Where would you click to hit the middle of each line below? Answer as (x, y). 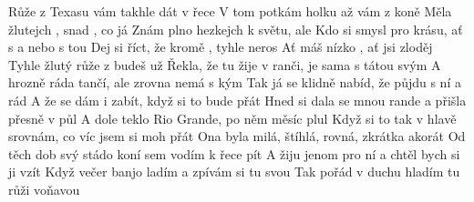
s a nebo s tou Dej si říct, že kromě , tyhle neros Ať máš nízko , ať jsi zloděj (221, 47)
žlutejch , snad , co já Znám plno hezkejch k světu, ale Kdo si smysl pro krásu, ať (236, 29)
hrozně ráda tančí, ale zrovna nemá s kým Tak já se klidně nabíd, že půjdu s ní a (235, 82)
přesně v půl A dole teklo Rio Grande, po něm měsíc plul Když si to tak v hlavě (232, 118)
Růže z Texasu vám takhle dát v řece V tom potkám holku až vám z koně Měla (230, 11)
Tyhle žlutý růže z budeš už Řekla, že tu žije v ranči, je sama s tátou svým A (225, 64)
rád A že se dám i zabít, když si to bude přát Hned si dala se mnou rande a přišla (237, 100)
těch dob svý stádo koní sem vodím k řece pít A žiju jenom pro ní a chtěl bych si (234, 153)
